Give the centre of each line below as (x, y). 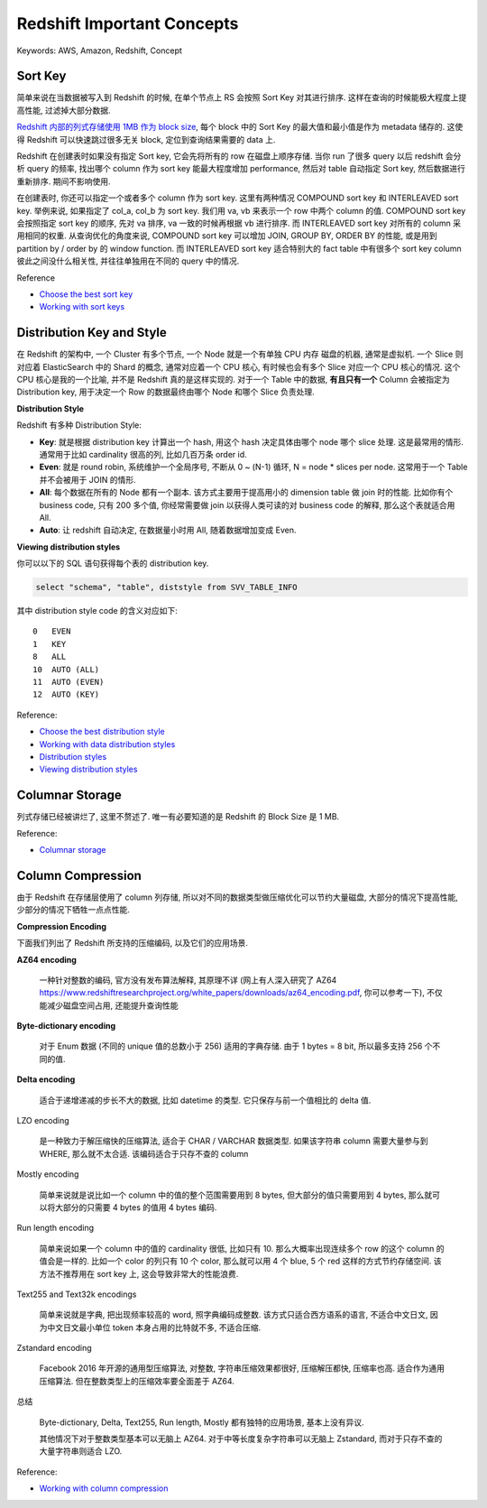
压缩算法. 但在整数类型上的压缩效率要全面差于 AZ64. (137, 1381)
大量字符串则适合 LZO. (81, 1451)
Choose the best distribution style (102, 732)
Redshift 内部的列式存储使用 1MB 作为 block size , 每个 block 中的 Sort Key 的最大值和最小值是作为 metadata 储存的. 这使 (240, 127)
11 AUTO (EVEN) (69, 682)
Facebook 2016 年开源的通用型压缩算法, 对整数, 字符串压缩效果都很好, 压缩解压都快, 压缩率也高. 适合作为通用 (242, 1368)
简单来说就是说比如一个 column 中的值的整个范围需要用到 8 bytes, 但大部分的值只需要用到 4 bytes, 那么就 (236, 1195)
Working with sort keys (82, 307)
